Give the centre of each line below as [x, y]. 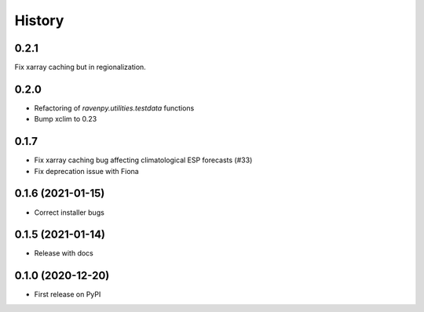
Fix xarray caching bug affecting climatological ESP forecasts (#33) [143, 160]
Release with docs [64, 253]
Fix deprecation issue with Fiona [86, 171]
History [39, 20]
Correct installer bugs [69, 212]
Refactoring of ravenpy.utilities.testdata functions [114, 108]
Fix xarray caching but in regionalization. [80, 67]
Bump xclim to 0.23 [66, 119]
